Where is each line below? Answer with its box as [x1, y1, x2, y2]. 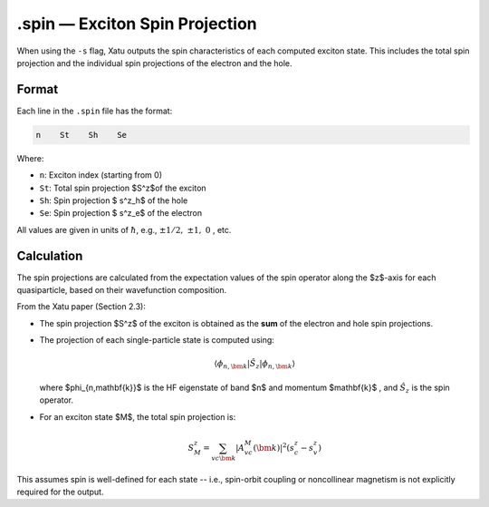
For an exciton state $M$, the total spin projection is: [39, 411, 236, 422]
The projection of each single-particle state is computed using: [39, 335, 275, 346]
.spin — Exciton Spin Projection [16, 14, 257, 34]
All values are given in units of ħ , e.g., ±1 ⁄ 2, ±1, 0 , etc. [16, 224, 232, 235]
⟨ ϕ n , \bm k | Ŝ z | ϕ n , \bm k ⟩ [214, 358, 296, 371]
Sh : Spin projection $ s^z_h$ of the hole [39, 195, 188, 206]
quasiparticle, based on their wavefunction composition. [16, 285, 227, 296]
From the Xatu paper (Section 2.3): [16, 301, 147, 312]
